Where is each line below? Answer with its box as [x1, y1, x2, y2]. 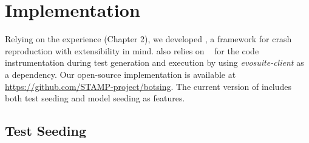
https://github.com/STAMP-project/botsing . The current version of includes [5, 80, 292, 92]
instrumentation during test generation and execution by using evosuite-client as [5, 56, 304, 69]
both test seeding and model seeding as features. [5, 92, 185, 104]
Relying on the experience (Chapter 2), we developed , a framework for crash [5, 33, 292, 45]
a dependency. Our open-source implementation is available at [5, 68, 236, 80]
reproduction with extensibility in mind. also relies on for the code [5, 44, 259, 57]
